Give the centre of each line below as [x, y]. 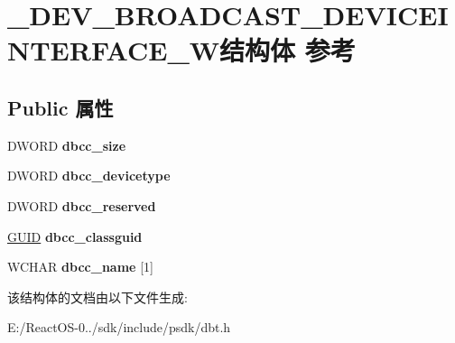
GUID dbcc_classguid [75, 236]
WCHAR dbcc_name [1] [80, 267]
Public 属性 [60, 107]
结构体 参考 [288, 50]
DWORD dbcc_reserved [82, 205]
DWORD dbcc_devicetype [89, 176]
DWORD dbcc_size [67, 145]
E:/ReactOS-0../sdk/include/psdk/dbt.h [119, 327]
